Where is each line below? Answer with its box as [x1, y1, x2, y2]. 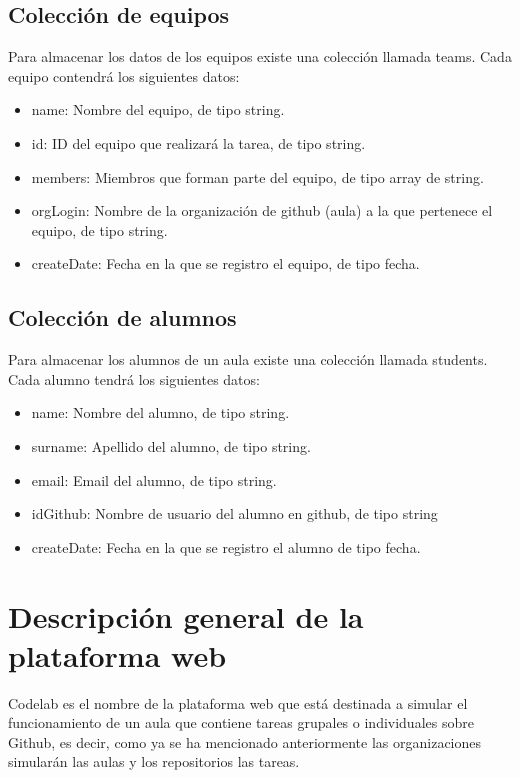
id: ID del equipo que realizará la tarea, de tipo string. [31, 132, 366, 153]
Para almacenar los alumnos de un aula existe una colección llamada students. [8, 349, 488, 370]
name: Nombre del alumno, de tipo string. [31, 402, 290, 423]
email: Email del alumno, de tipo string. [31, 469, 277, 490]
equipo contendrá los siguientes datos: [8, 65, 240, 86]
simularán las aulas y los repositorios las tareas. [8, 751, 300, 772]
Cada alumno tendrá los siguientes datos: [8, 368, 260, 389]
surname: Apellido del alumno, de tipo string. [31, 435, 311, 456]
